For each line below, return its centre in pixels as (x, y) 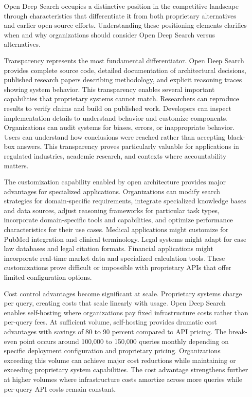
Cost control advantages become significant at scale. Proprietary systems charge (123, 293)
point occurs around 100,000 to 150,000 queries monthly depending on (124, 341)
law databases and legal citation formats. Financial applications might (108, 248)
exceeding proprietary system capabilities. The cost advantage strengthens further (126, 370)
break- (238, 331)
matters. (16, 165)
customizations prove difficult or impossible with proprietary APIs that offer (118, 267)
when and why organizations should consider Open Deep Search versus (109, 34)
